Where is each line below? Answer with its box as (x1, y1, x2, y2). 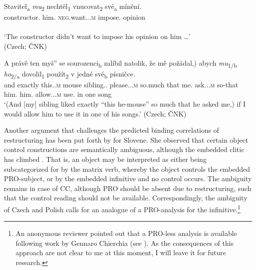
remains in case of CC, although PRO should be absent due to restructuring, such (4, 183, 252, 193)
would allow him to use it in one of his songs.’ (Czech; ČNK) (4, 108, 187, 118)
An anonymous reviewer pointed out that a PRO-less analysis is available (15, 228, 237, 238)
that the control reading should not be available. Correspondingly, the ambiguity (4, 193, 248, 203)
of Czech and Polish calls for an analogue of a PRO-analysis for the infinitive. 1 (4, 202, 241, 214)
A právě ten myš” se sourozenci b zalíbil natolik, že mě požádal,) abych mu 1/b (4, 57, 237, 69)
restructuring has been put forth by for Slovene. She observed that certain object (4, 134, 248, 145)
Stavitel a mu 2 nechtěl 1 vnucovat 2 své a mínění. (4, 1, 142, 12)
